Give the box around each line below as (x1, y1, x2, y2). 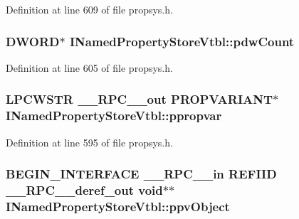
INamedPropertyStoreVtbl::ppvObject (6, 197, 230, 215)
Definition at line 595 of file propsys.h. (6, 134, 173, 149)
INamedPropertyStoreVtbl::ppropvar (6, 107, 222, 124)
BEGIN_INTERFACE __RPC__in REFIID (6, 165, 277, 183)
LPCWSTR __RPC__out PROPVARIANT (6, 90, 273, 108)
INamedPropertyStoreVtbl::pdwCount (69, 32, 295, 50)
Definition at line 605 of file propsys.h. (6, 60, 173, 75)
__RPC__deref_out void (6, 181, 163, 198)
